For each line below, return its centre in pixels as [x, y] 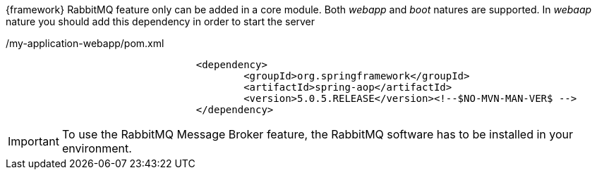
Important [34, 141]
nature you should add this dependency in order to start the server [161, 21]
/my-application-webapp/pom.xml [85, 43]
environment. [97, 148]
